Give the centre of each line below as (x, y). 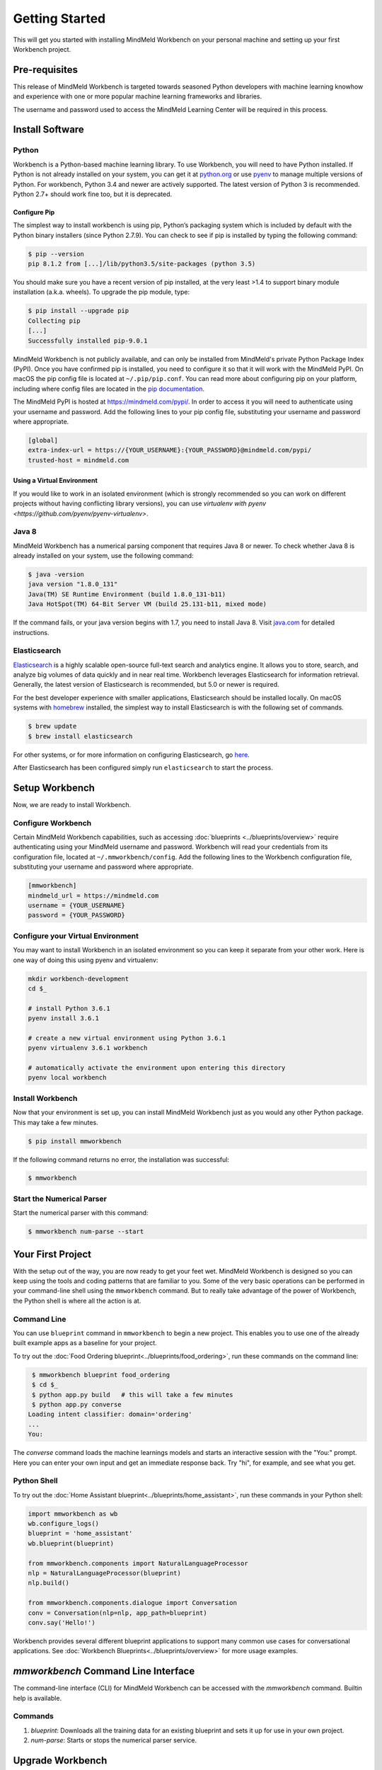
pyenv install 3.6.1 (63, 1018)
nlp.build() (49, 1583)
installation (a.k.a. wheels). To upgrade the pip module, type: (102, 292)
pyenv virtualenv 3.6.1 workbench (88, 1048)
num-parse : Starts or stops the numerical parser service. (114, 1740)
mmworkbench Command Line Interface (104, 1671)
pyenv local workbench (67, 1078)
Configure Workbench (52, 823)
